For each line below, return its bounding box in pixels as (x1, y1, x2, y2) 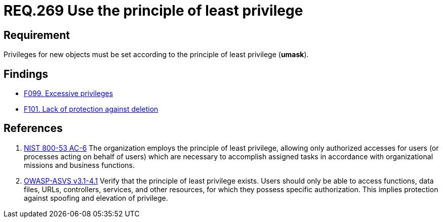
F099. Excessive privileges (24, 89, 113, 98)
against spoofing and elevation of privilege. (24, 193, 168, 202)
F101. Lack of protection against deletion (24, 105, 158, 114)
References (4, 122, 63, 135)
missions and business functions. (24, 160, 135, 169)
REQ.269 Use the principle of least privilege (4, 2, 303, 19)
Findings (4, 67, 49, 80)
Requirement (4, 28, 70, 41)
